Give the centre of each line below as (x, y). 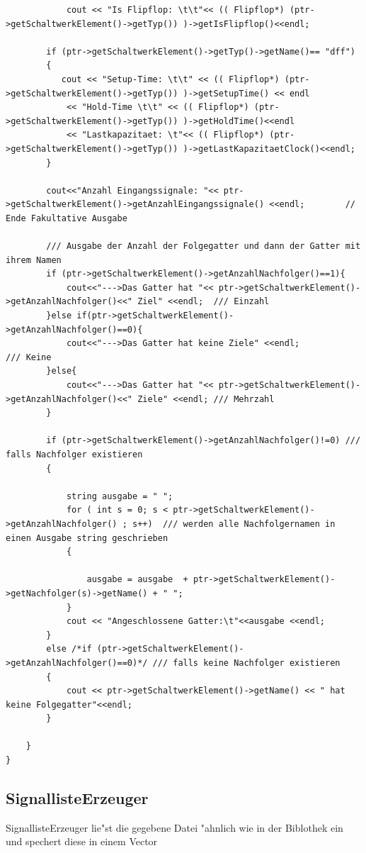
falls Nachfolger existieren (74, 455)
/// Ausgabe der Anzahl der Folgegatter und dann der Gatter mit (204, 246)
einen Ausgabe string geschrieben (87, 538)
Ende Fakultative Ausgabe (67, 218)
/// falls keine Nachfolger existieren (246, 663)
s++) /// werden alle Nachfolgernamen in (234, 524)
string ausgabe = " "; (120, 496)
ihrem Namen (34, 260)
